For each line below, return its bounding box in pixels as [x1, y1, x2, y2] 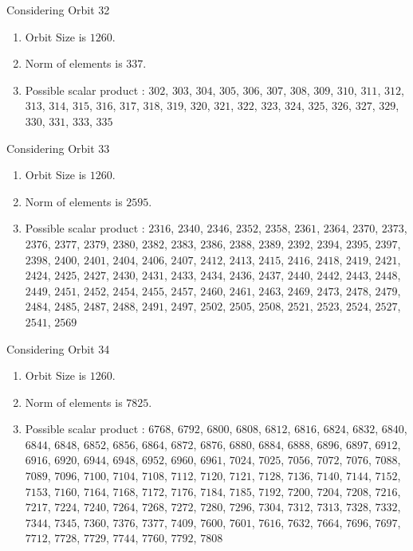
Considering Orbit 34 [6, 340, 110, 357]
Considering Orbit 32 [6, 2, 110, 18]
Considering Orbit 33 [6, 139, 110, 156]
